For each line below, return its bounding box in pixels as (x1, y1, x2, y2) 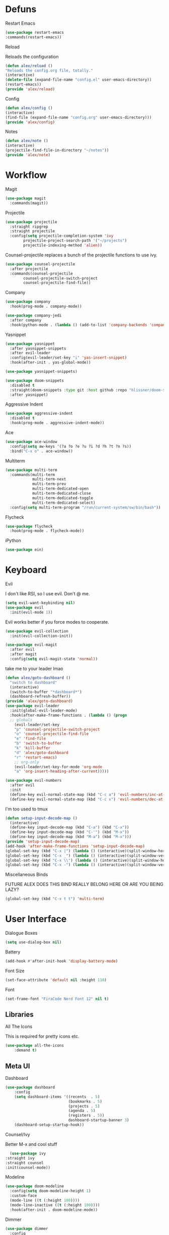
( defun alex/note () (5, 139, 49, 144)
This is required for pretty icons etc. (5, 1034, 79, 1040)
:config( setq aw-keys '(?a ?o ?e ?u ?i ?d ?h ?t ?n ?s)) (10, 444, 132, 449)
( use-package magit (5, 195, 46, 201)
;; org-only (14, 760, 39, 765)
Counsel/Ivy (5, 1131, 30, 1137)
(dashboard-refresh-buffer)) (10, 694, 71, 699)
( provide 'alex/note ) (5, 153, 51, 158)
